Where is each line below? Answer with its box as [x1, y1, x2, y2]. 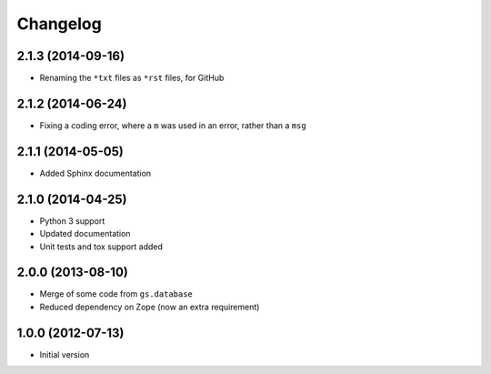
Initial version [39, 349, 90, 359]
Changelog [16, 14, 102, 34]
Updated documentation [39, 228, 131, 239]
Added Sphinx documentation [39, 167, 152, 178]
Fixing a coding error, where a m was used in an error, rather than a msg [39, 119, 306, 131]
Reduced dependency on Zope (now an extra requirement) [39, 301, 260, 312]
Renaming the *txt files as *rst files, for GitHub [39, 73, 225, 84]
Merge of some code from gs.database [39, 288, 193, 299]
